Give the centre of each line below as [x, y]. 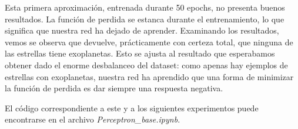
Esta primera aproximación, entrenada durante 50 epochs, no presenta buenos [145, 7]
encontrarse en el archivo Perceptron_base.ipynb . [93, 119]
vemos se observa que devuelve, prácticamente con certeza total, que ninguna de [149, 42]
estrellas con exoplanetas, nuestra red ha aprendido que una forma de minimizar [149, 76]
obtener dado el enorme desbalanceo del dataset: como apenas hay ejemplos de [146, 64]
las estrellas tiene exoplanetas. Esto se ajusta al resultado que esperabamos [140, 53]
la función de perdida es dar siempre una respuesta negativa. [114, 88]
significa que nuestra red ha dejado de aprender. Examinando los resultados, [142, 30]
